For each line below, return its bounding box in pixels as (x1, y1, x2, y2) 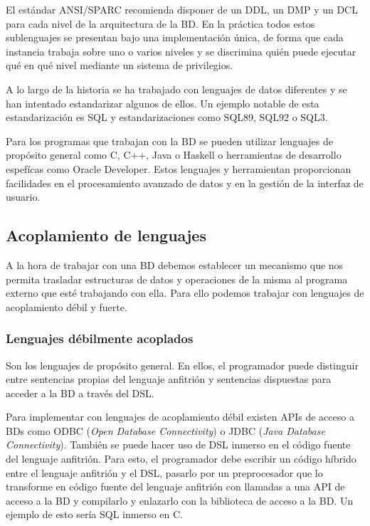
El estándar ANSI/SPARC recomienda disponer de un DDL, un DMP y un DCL (6, 2, 358, 16)
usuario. (6, 189, 41, 204)
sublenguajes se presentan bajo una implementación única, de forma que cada (6, 30, 344, 45)
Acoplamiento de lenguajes (6, 224, 206, 246)
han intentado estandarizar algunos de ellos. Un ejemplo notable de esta (6, 95, 319, 110)
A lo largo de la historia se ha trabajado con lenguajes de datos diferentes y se (6, 81, 347, 96)
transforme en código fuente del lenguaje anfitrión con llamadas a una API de (6, 479, 345, 494)
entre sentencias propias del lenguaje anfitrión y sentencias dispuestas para (6, 372, 332, 386)
